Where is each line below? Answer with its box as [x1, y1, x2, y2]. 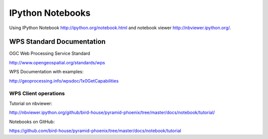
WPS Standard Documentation [9, 38, 106, 46]
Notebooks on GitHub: [9, 119, 55, 125]
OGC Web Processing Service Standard [9, 50, 90, 56]
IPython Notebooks [9, 7, 91, 18]
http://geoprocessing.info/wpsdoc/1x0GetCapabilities [9, 78, 119, 84]
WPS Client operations [9, 90, 65, 97]
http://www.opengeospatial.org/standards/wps [9, 59, 105, 65]
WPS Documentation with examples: [9, 69, 84, 75]
